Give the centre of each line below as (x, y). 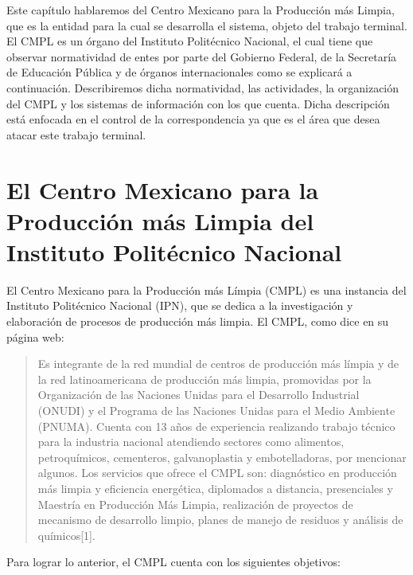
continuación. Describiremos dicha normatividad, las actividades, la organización (203, 87)
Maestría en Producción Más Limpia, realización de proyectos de (195, 504)
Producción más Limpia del (160, 220)
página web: (35, 336)
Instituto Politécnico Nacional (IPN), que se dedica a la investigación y (180, 305)
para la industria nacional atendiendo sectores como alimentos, (191, 442)
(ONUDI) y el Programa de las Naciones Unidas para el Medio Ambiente (216, 410)
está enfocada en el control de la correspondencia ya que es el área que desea (193, 119)
